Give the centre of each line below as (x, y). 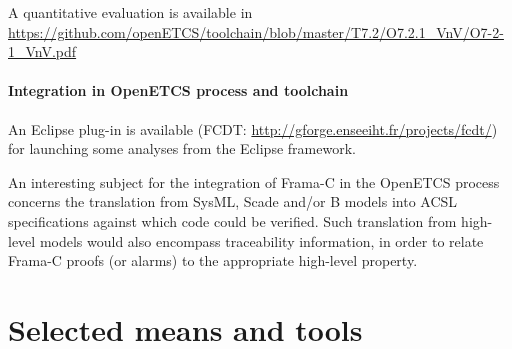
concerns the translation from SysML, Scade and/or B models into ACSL (233, 201)
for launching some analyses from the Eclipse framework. (182, 148)
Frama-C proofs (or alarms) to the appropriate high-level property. (213, 260)
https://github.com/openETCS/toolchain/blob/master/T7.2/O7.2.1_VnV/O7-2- (256, 31)
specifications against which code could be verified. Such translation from (232, 220)
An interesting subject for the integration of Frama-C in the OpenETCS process (254, 181)
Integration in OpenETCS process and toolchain (178, 90)
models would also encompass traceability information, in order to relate (261, 240)
